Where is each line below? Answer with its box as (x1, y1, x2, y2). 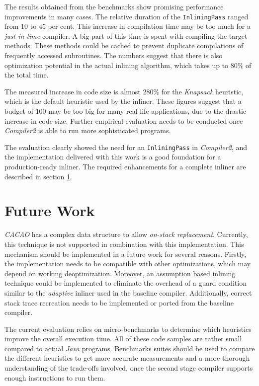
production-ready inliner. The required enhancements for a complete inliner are (4, 161, 246, 172)
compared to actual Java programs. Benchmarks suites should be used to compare (4, 343, 255, 353)
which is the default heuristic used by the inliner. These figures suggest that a (4, 96, 242, 106)
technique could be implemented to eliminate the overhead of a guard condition (4, 278, 247, 288)
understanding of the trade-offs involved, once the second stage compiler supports (4, 363, 253, 373)
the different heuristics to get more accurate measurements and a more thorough (4, 353, 250, 363)
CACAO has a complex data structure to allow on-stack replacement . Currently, (4, 229, 248, 239)
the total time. (4, 70, 49, 80)
